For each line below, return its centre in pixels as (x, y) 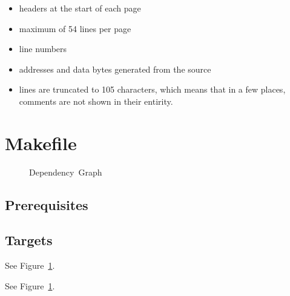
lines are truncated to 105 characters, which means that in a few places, (152, 89)
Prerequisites (47, 204)
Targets (29, 240)
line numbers (43, 49)
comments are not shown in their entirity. (96, 101)
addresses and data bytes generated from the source (115, 69)
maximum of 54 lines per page (75, 28)
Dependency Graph (66, 172)
